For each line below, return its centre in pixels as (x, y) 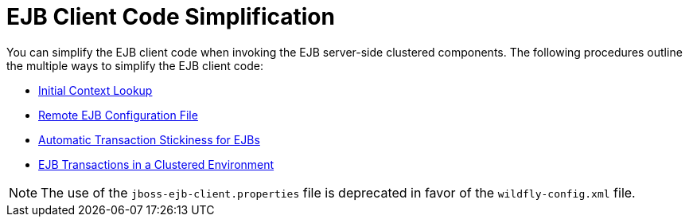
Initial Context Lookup (95, 90)
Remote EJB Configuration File (118, 115)
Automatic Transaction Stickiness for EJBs (149, 139)
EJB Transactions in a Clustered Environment (156, 164)
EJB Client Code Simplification (171, 17)
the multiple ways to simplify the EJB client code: (135, 65)
